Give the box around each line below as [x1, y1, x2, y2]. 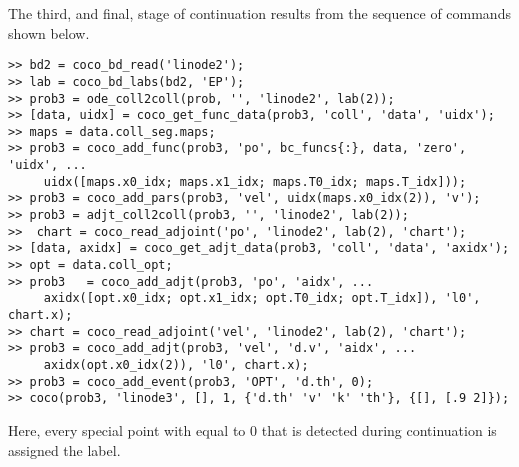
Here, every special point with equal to [8, 419, 246, 440]
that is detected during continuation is [261, 419, 497, 440]
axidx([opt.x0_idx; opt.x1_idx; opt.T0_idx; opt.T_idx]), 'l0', [43, 291, 481, 306]
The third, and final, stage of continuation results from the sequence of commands [8, 3, 511, 23]
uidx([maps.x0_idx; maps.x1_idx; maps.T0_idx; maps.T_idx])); [43, 174, 467, 189]
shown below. [8, 22, 90, 43]
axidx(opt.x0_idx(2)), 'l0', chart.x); [43, 358, 309, 372]
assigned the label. [8, 439, 121, 460]
